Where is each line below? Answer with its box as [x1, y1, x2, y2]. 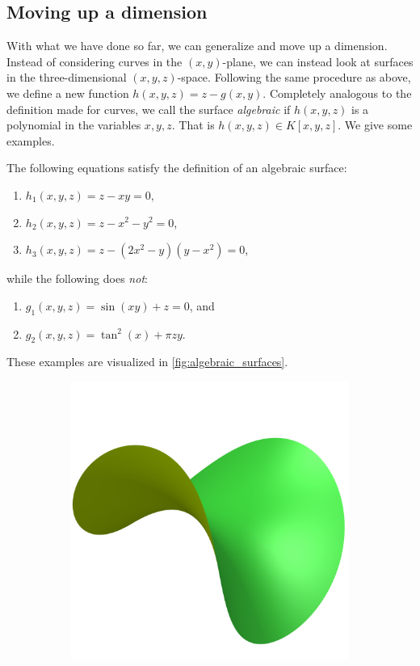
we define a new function [6, 84, 129, 101]
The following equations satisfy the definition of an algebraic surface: [6, 159, 347, 176]
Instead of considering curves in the [6, 53, 183, 70]
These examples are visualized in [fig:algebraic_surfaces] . [6, 353, 288, 370]
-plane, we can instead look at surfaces [222, 53, 414, 70]
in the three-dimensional [6, 69, 127, 86]
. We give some [338, 116, 413, 133]
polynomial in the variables [6, 116, 141, 133]
